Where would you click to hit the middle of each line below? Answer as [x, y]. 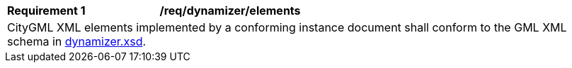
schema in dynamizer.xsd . [77, 41]
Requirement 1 [46, 11]
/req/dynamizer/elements [230, 11]
